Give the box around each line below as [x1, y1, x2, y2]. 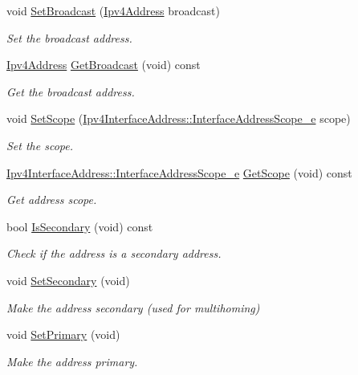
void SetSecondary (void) [6, 271, 130, 288]
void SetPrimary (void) [6, 326, 120, 343]
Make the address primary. [6, 353, 138, 369]
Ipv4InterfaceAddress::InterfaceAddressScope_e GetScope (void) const [6, 164, 352, 181]
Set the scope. [6, 137, 74, 153]
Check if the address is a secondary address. [6, 245, 222, 262]
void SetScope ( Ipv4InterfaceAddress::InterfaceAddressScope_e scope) [6, 110, 351, 127]
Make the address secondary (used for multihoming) [6, 299, 260, 316]
